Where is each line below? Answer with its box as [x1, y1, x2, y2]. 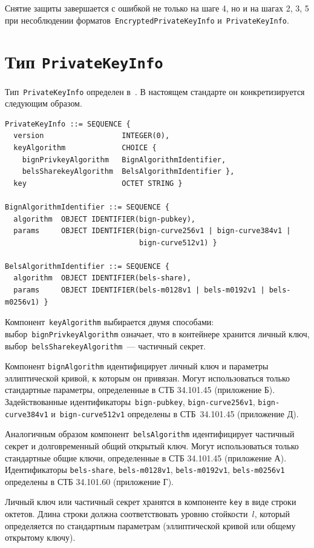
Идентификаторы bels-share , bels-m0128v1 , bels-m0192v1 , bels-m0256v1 [5, 463, 285, 476]
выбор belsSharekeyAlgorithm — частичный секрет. [5, 339, 206, 352]
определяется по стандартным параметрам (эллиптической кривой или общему [5, 519, 296, 532]
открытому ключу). [5, 531, 76, 544]
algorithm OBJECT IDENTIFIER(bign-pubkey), [13, 214, 195, 223]
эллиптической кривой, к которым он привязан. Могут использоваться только [5, 371, 290, 384]
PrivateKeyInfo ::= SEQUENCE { [5, 119, 131, 128]
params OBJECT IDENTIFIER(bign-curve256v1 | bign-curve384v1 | [13, 226, 291, 236]
